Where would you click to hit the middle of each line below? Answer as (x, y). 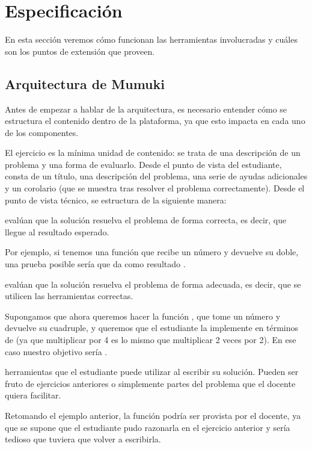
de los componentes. (42, 132)
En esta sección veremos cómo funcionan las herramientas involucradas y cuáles (151, 39)
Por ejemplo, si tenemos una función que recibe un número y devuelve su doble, (152, 252)
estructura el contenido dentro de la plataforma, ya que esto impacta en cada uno (155, 121)
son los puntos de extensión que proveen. (80, 51)
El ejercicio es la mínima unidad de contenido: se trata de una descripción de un (153, 153)
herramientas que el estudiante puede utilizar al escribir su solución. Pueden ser (152, 372)
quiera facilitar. (33, 395)
